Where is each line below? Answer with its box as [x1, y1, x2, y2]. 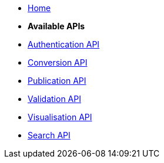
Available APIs [28, 21, 85, 31]
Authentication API [28, 39, 100, 49]
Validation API [28, 94, 81, 104]
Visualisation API [28, 112, 92, 122]
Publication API [28, 76, 86, 86]
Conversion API [28, 57, 88, 67]
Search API [28, 130, 71, 140]
